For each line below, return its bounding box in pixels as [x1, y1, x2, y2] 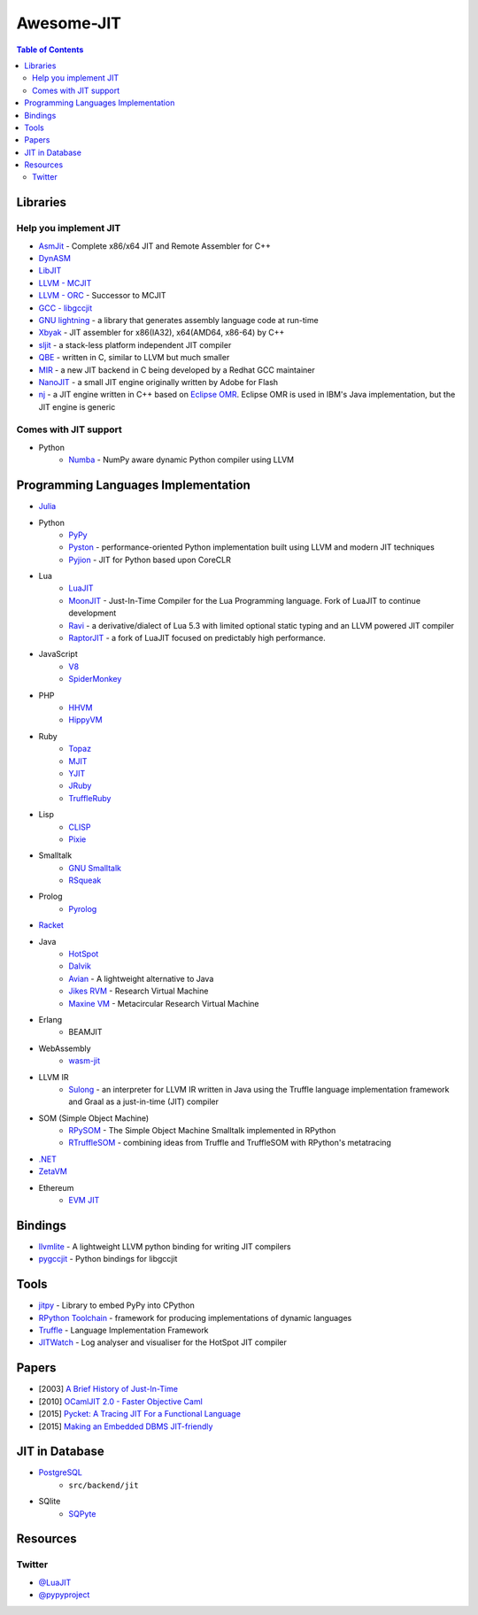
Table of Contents [16, 44, 84, 55]
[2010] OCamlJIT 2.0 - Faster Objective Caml [38, 1395, 203, 1407]
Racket [38, 920, 64, 931]
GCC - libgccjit [38, 302, 93, 313]
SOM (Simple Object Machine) [38, 1112, 150, 1124]
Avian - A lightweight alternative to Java [68, 973, 214, 984]
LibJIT [38, 266, 62, 276]
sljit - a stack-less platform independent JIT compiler [38, 339, 232, 350]
